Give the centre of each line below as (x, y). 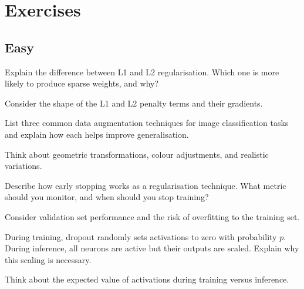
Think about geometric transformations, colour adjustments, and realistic (137, 154)
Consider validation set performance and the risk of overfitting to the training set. (152, 216)
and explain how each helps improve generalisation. (97, 134)
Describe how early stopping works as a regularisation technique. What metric (146, 185)
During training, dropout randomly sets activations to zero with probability (141, 236)
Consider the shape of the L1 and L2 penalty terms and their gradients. (134, 103)
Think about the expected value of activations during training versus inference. (147, 279)
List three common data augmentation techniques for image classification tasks (147, 123)
